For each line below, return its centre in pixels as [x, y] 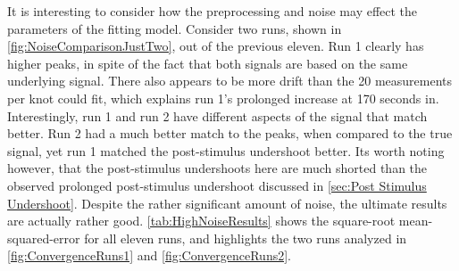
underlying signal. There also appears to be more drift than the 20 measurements [230, 81]
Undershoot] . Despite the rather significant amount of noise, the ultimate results [227, 203]
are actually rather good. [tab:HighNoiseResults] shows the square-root [201, 221]
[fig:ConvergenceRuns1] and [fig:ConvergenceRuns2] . [149, 255]
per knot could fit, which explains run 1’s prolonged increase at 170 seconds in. [223, 98]
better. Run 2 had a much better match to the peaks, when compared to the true [230, 133]
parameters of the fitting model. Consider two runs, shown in [175, 28]
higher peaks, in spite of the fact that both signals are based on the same [208, 63]
